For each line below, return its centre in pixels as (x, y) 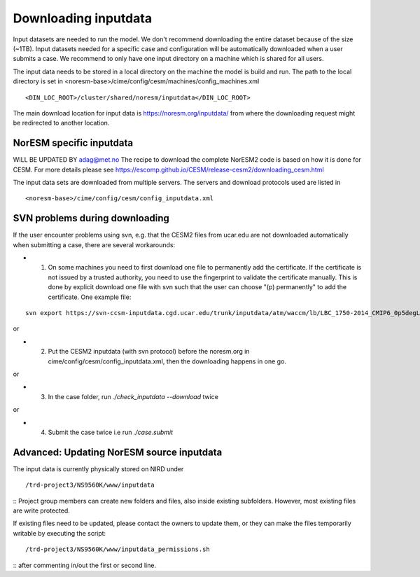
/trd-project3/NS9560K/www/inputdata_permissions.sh (118, 549)
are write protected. (41, 510)
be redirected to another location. (61, 123)
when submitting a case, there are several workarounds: (94, 244)
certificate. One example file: (90, 297)
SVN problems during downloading (91, 218)
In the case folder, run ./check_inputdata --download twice (133, 396)
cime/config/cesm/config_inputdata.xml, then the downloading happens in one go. (167, 361)
